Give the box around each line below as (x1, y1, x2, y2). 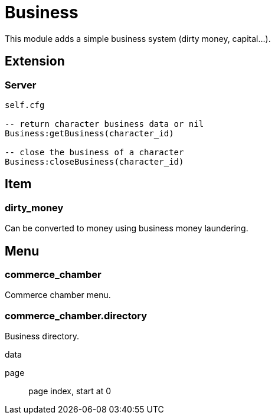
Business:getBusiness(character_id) (5, 128, 174, 138)
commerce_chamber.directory (5, 309, 148, 322)
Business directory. (5, 331, 80, 342)
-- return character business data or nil (5, 119, 204, 129)
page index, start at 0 (28, 386, 112, 397)
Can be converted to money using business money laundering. (5, 223, 248, 234)
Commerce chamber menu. (5, 290, 111, 300)
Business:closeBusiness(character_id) (5, 156, 184, 166)
